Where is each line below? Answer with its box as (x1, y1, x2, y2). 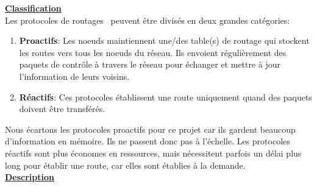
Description (5, 171, 55, 183)
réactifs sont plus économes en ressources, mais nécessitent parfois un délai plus (5, 146, 302, 159)
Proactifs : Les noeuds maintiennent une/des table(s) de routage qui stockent (19, 34, 310, 47)
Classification (5, 2, 62, 14)
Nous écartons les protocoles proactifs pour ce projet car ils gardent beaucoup (5, 122, 296, 135)
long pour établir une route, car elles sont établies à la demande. (5, 158, 246, 171)
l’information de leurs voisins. (19, 69, 130, 82)
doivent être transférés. (19, 102, 105, 115)
